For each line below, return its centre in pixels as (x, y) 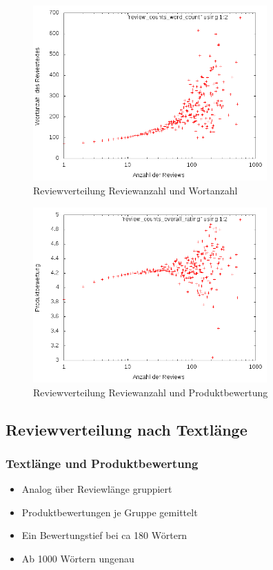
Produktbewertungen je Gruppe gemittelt (110, 512)
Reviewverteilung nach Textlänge (127, 429)
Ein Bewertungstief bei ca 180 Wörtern (104, 535)
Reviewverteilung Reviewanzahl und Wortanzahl (135, 190)
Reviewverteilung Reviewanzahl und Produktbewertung (151, 392)
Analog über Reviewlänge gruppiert (97, 489)
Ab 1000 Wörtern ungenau (78, 558)
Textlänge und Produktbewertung (102, 463)
